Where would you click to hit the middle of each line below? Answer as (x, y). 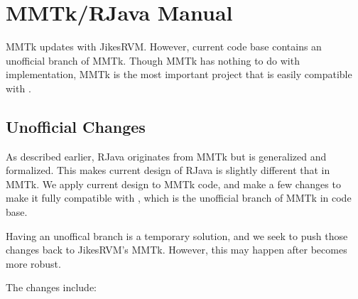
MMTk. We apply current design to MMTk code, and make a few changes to (173, 184)
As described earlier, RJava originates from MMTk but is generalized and (166, 156)
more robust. (33, 263)
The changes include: (51, 287)
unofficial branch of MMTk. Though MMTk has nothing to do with (153, 60)
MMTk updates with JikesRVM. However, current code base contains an (164, 47)
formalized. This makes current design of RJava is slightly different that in (168, 170)
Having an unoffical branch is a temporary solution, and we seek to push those (177, 235)
